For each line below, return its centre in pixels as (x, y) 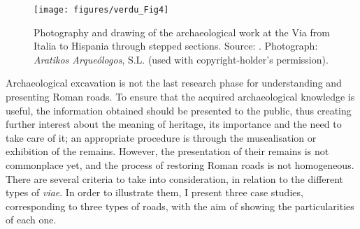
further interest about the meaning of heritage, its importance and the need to (174, 124)
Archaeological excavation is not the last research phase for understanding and (174, 83)
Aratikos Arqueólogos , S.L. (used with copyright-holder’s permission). (181, 59)
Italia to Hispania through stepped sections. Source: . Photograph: (176, 46)
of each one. (31, 220)
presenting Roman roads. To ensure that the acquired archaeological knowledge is (180, 97)
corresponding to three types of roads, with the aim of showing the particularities (180, 206)
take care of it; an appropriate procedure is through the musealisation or (161, 137)
